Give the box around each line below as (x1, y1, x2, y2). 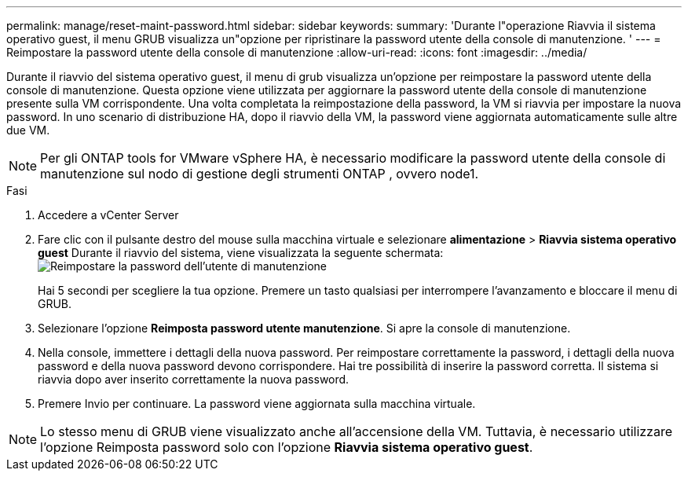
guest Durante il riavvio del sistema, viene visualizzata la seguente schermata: (38, 246, 444, 259)
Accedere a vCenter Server (38, 208, 179, 222)
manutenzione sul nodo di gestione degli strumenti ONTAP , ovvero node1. (40, 166, 479, 182)
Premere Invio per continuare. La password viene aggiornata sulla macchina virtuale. (38, 397, 476, 410)
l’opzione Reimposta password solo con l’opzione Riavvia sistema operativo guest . (40, 439, 533, 455)
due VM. (6, 123, 50, 137)
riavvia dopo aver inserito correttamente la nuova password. (38, 372, 349, 386)
